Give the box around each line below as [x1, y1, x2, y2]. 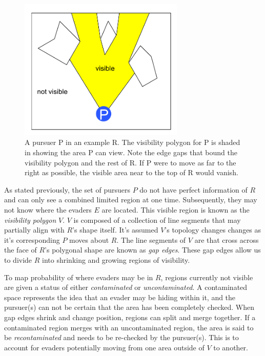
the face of [4, 244, 37, 255]
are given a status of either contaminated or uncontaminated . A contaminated [4, 282, 248, 292]
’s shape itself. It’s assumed [72, 224, 158, 235]
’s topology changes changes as [165, 224, 261, 235]
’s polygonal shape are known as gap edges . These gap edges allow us [45, 244, 261, 255]
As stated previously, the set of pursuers [4, 184, 130, 195]
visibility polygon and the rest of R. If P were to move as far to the [25, 157, 236, 167]
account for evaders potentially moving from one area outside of [4, 342, 205, 352]
